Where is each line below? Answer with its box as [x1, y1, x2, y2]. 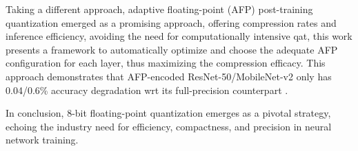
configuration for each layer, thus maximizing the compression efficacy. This [6, 56, 326, 70]
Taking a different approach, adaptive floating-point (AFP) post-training [6, 2, 313, 16]
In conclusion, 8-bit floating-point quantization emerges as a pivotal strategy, [6, 106, 331, 120]
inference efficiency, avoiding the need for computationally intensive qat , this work [6, 29, 352, 43]
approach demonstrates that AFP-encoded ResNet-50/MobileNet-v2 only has [6, 69, 332, 83]
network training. [6, 132, 79, 147]
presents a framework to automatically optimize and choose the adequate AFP [6, 42, 338, 56]
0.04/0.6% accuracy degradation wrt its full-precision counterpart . [6, 82, 288, 97]
